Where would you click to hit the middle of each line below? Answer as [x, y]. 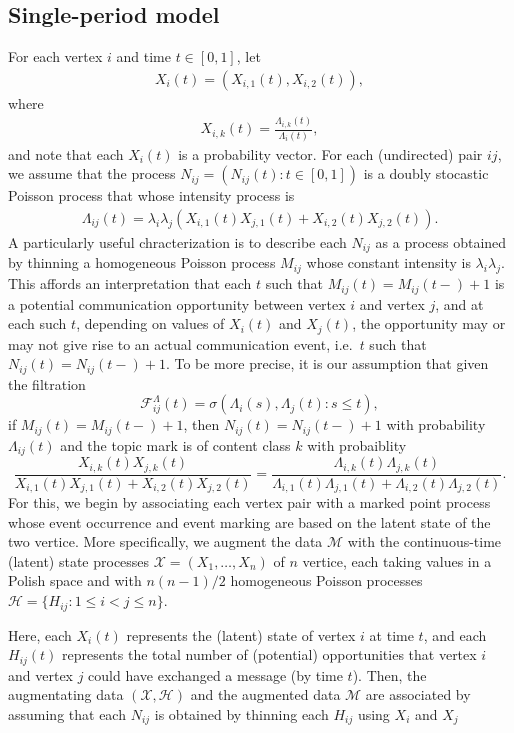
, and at [459, 303]
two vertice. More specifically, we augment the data [165, 541]
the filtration [47, 383]
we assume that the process [92, 173]
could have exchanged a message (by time [215, 674]
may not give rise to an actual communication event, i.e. [180, 343]
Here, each [40, 634]
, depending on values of [150, 323]
